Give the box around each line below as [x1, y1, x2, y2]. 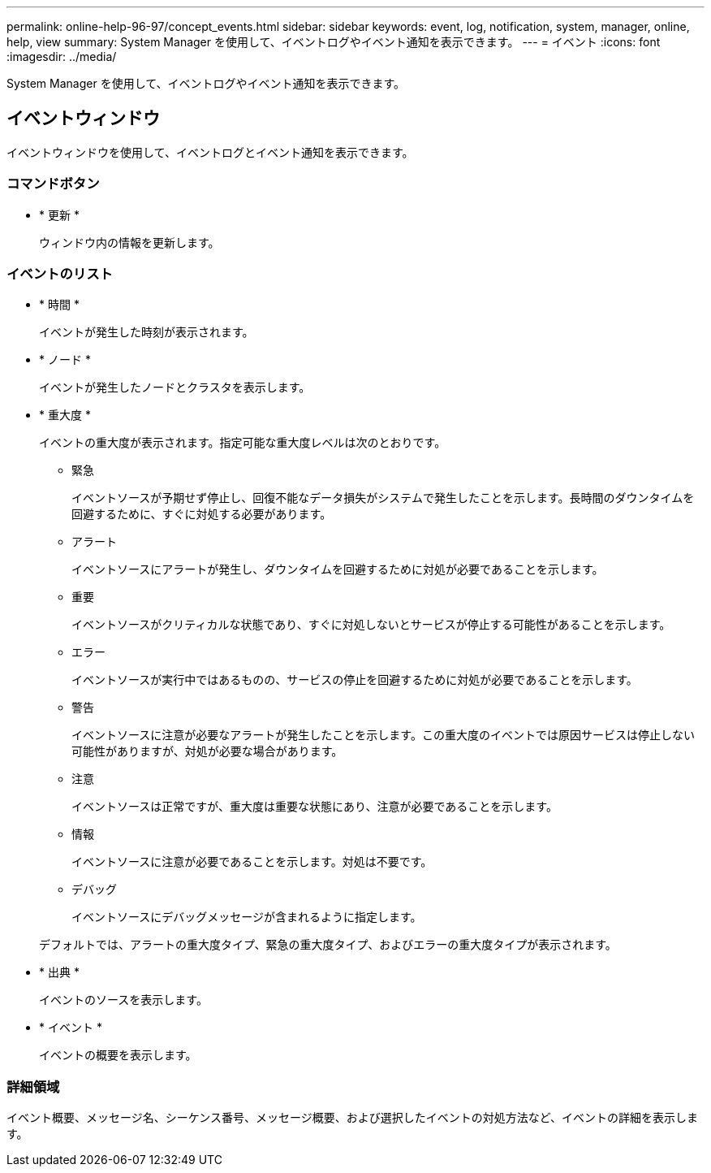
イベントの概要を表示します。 [39, 1048, 197, 1063]
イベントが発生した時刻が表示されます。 [39, 325, 254, 340]
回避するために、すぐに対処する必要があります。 [71, 507, 332, 522]
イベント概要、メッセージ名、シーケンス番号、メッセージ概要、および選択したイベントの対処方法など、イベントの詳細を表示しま [6, 1110, 699, 1125]
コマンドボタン [6, 175, 100, 193]
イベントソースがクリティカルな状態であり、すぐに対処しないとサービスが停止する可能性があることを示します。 [71, 617, 671, 632]
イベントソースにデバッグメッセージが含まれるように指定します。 [71, 910, 422, 924]
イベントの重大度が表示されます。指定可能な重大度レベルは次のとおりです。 [39, 435, 446, 450]
